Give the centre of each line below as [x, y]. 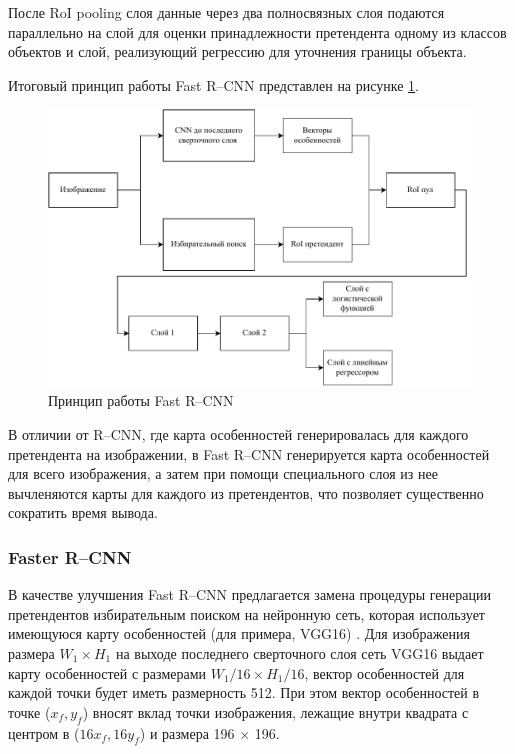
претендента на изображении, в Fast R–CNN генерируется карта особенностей [249, 453]
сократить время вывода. [83, 512]
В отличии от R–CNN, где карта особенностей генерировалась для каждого [238, 433]
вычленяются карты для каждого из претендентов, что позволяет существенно [246, 492]
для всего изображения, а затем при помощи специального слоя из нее [223, 473]
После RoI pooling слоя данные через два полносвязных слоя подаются [226, 12]
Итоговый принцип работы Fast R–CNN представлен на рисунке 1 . [213, 84]
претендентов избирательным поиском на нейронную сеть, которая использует [246, 613]
